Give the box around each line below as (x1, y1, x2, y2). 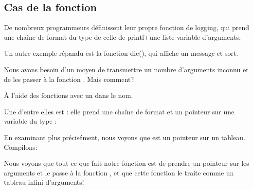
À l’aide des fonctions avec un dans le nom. (4, 90, 133, 100)
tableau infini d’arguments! (4, 177, 84, 187)
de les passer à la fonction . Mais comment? (4, 74, 134, 84)
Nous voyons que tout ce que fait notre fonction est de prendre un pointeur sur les (4, 158, 249, 168)
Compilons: (4, 142, 37, 152)
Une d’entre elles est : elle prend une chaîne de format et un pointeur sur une (4, 106, 235, 116)
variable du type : (4, 116, 57, 126)
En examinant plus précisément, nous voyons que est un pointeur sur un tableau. (4, 132, 245, 142)
